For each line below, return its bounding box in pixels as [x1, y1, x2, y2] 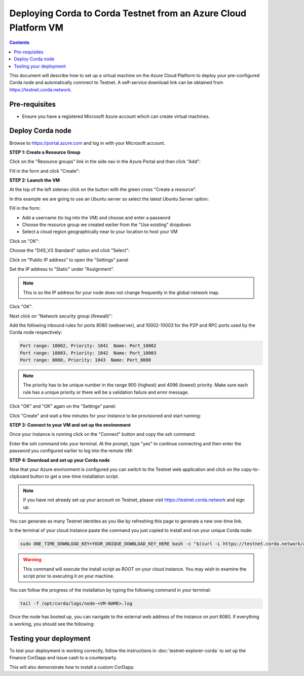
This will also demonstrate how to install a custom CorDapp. [9, 664, 135, 670]
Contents [9, 40, 30, 46]
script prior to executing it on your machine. [23, 573, 115, 579]
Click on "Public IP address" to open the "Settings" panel [9, 256, 129, 263]
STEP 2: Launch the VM [9, 177, 60, 183]
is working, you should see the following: [9, 621, 95, 627]
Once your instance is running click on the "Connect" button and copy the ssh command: [9, 431, 196, 437]
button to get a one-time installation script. [30, 473, 119, 479]
